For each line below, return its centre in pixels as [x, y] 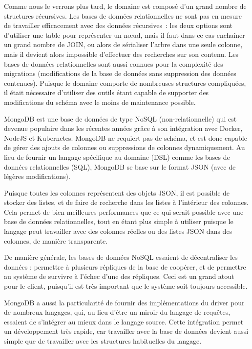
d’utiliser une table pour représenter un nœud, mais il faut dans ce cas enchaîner [125, 35]
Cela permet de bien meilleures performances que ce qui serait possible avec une [124, 212]
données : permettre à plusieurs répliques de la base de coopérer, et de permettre [125, 266]
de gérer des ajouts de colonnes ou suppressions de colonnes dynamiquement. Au [125, 147]
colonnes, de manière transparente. [56, 240]
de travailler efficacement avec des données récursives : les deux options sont [118, 25]
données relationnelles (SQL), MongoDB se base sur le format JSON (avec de [120, 166]
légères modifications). [37, 176]
